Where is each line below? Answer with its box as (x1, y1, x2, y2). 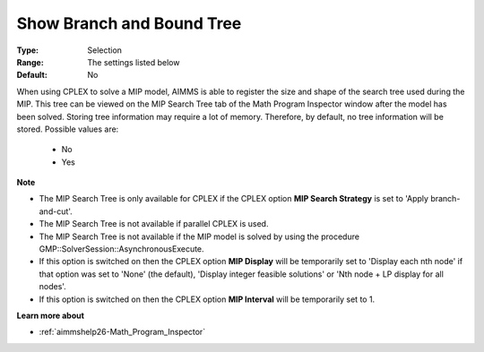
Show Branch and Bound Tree (16, 13, 242, 33)
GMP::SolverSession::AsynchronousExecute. (39, 244, 205, 254)
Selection (87, 45, 123, 56)
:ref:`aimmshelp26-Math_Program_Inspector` (39, 327, 206, 338)
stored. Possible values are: (16, 124, 119, 134)
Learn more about (16, 310, 85, 321)
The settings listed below (87, 56, 180, 67)
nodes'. (39, 281, 66, 292)
